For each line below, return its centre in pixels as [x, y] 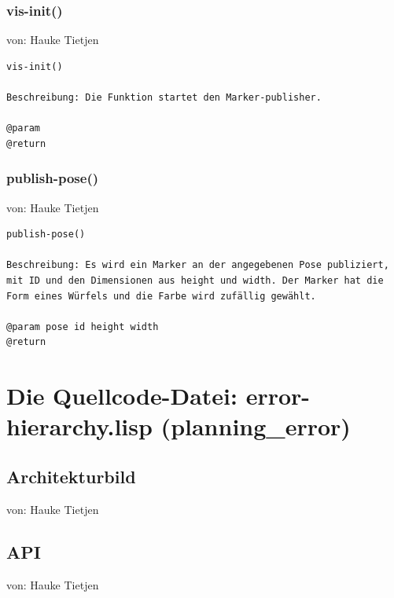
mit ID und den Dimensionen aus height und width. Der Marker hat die [195, 280]
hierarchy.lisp [79, 426]
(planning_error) [256, 426]
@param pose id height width [83, 327]
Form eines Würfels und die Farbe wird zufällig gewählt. [161, 296]
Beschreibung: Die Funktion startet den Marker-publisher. [164, 97]
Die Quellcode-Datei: [122, 396]
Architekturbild [71, 476]
